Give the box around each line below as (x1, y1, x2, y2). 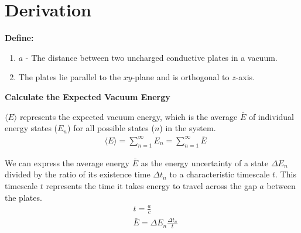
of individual (248, 110, 294, 122)
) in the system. (159, 122, 216, 134)
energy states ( (5, 122, 58, 134)
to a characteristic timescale (169, 168, 270, 180)
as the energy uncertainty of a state (141, 156, 269, 169)
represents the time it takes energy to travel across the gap (46, 179, 257, 191)
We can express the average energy (5, 156, 129, 169)
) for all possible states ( (67, 122, 155, 134)
